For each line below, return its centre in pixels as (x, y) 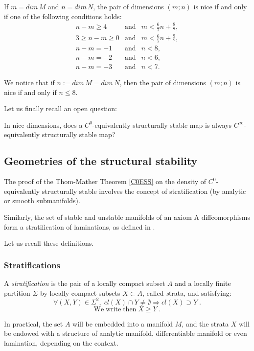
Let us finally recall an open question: (61, 108)
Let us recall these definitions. (49, 243)
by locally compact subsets (80, 292)
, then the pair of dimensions (163, 82)
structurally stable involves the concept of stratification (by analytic (144, 191)
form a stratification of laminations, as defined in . (80, 226)
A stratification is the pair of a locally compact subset (85, 283)
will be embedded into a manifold (123, 323)
